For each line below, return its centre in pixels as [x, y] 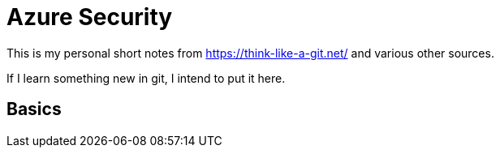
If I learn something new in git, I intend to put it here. [146, 78]
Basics [34, 109]
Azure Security [90, 17]
